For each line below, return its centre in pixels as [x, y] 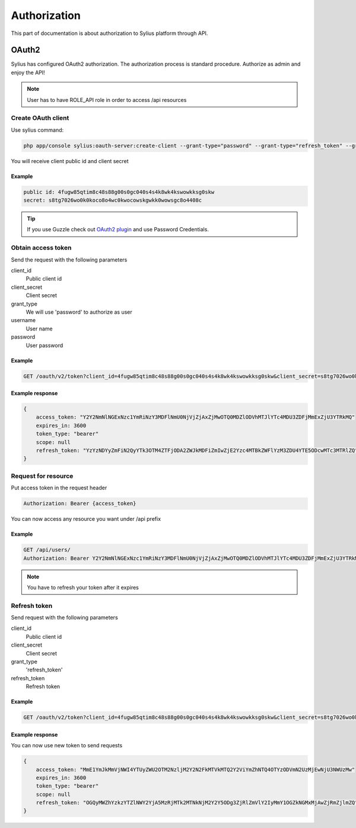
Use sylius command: [37, 130]
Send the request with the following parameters [69, 259]
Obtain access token [41, 248]
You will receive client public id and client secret [70, 161]
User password [44, 345]
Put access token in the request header [59, 488]
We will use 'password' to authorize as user [79, 312]
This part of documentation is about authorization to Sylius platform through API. [109, 33]
